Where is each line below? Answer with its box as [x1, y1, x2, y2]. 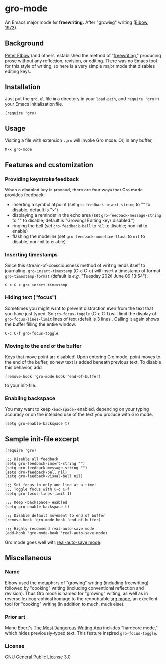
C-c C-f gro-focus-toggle [5, 331, 58, 336]
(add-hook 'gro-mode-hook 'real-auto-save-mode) [5, 531, 108, 536]
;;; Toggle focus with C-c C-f [5, 487, 70, 492]
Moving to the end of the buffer [5, 342, 82, 349]
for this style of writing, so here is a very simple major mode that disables [5, 63, 155, 69]
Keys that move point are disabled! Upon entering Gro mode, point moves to [5, 354, 161, 360]
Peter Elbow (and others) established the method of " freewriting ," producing [5, 52, 161, 58]
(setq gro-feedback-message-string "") [5, 466, 88, 471]
